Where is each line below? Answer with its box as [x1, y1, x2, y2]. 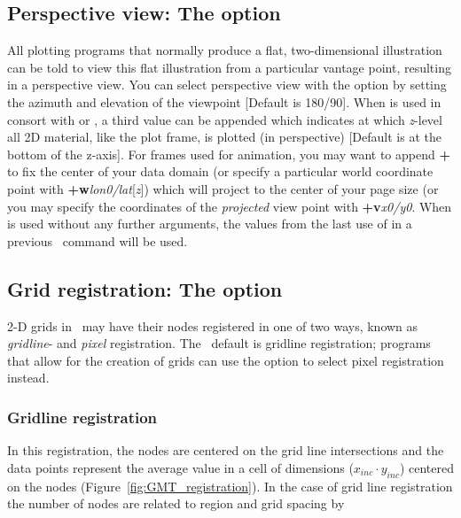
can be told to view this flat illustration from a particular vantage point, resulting [7, 58, 451, 76]
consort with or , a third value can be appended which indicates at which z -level [7, 110, 442, 128]
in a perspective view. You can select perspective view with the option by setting [7, 75, 447, 94]
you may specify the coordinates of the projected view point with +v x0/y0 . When [7, 197, 452, 215]
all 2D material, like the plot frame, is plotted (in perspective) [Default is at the [7, 128, 441, 146]
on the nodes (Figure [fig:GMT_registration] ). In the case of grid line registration [7, 476, 453, 495]
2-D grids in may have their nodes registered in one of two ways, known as [7, 316, 418, 335]
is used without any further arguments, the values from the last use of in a [7, 214, 412, 233]
